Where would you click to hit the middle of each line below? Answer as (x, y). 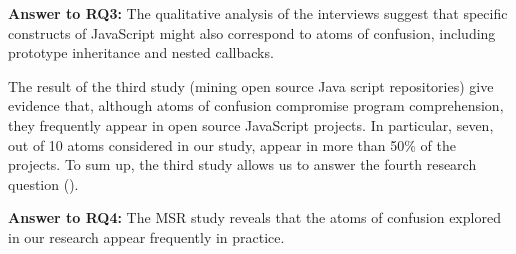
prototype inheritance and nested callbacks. (141, 52)
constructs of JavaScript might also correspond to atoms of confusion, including (252, 32)
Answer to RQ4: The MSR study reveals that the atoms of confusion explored (254, 217)
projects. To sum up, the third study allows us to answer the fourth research (242, 164)
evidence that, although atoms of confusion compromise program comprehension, (256, 105)
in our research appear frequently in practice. (146, 236)
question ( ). (43, 183)
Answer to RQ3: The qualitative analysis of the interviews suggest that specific (258, 13)
